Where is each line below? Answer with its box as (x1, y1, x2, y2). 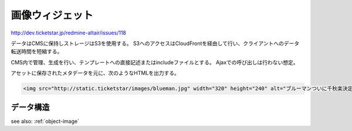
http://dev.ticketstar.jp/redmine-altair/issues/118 (11, 29, 126, 36)
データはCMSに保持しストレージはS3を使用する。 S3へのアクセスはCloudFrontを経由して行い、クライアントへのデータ (11, 40, 300, 47)
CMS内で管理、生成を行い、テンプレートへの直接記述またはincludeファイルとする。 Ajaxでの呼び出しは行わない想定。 (11, 58, 299, 65)
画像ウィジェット (11, 9, 94, 22)
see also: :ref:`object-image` (11, 118, 79, 125)
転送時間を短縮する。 (11, 48, 63, 55)
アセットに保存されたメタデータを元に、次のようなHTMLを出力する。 (11, 70, 180, 77)
